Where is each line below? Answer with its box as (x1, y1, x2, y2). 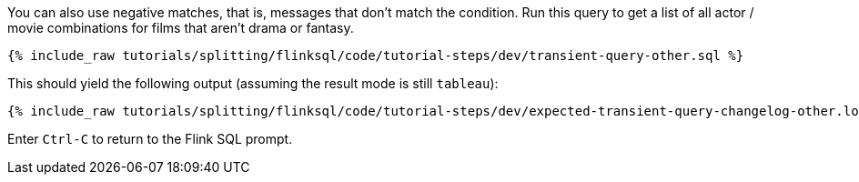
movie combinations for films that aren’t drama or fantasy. (7, 20, 354, 35)
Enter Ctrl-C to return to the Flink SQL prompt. (7, 131, 293, 147)
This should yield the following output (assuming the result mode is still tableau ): (7, 76, 499, 91)
